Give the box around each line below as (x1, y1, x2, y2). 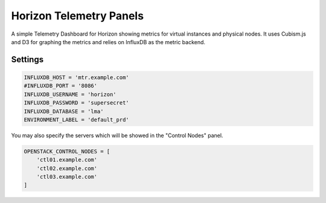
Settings (11, 54, 44, 65)
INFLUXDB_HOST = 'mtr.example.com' (24, 74, 129, 81)
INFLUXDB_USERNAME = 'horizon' (24, 91, 117, 98)
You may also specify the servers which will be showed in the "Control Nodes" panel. (11, 132, 223, 139)
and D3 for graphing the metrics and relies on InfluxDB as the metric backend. (11, 38, 205, 45)
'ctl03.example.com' (36, 173, 98, 181)
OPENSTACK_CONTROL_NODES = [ (24, 148, 110, 155)
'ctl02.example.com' (36, 165, 98, 172)
